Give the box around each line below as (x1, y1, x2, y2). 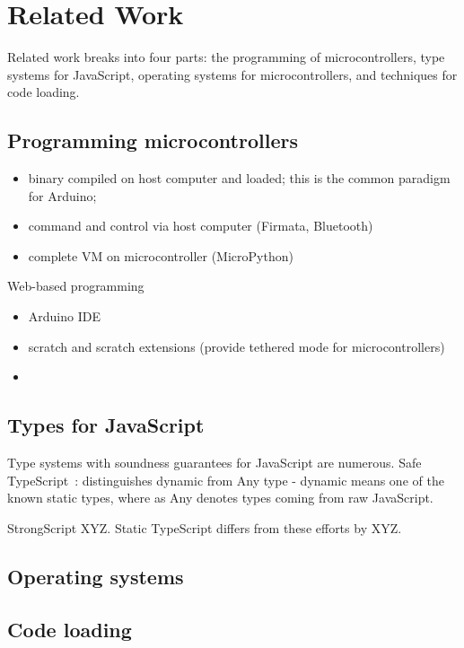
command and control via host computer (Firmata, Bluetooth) (28, 216, 373, 235)
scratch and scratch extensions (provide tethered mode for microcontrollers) (28, 337, 445, 355)
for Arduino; (28, 186, 97, 205)
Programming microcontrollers (7, 127, 298, 154)
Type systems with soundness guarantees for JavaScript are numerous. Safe (7, 453, 422, 472)
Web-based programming (7, 276, 144, 295)
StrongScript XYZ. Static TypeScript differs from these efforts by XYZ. (7, 518, 402, 537)
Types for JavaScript (7, 411, 205, 439)
